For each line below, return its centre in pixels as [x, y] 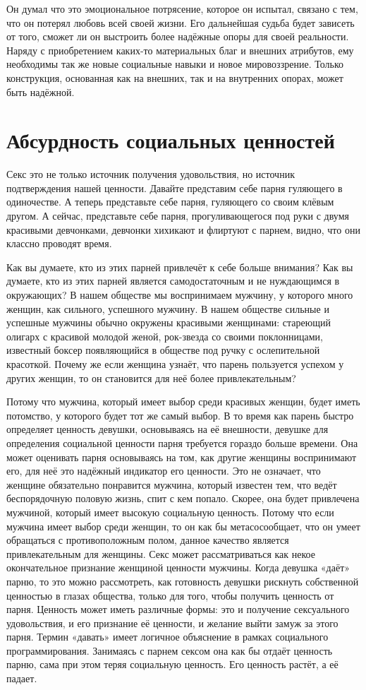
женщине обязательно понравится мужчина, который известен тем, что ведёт [172, 484]
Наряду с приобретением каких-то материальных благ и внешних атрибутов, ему [180, 50]
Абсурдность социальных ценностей [171, 140]
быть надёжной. [41, 91]
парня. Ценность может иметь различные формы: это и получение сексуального [178, 609]
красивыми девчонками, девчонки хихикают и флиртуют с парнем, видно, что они [183, 229]
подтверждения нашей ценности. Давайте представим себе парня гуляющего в [175, 188]
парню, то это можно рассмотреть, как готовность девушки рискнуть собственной [183, 581]
